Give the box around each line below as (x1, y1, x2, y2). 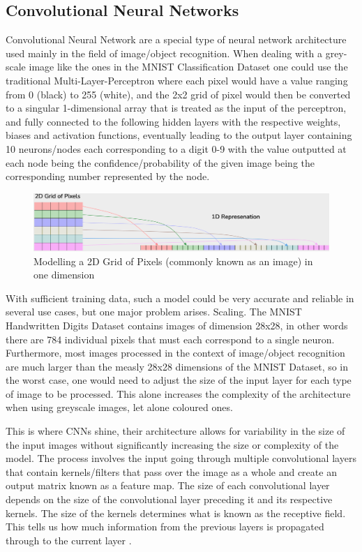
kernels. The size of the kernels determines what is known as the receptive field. (6, 505, 346, 520)
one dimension (33, 267, 95, 282)
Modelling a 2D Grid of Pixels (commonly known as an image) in (33, 253, 313, 268)
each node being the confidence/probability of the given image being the (6, 155, 315, 170)
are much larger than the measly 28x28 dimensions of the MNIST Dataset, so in (6, 359, 349, 373)
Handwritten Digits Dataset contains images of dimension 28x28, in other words (6, 318, 348, 332)
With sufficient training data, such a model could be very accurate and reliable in (6, 290, 354, 305)
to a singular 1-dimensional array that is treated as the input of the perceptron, (6, 100, 347, 115)
